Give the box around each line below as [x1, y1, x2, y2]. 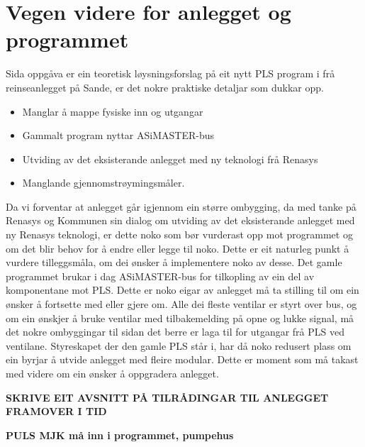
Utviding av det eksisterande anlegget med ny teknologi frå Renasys [22, 151, 318, 166]
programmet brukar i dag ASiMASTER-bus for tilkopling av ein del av [6, 268, 315, 283]
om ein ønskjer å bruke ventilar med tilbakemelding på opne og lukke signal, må [6, 310, 354, 325]
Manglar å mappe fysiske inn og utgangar [22, 104, 203, 118]
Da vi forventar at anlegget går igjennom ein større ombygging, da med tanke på [6, 199, 356, 214]
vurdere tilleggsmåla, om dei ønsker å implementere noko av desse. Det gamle [6, 255, 342, 270]
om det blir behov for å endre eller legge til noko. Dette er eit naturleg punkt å [6, 241, 349, 255]
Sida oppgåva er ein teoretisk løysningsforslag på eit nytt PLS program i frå [6, 66, 335, 81]
